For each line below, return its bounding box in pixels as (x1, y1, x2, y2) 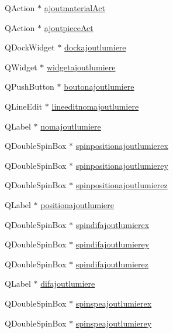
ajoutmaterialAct (44, 2, 105, 13)
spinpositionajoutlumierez (75, 179, 168, 191)
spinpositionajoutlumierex (75, 140, 168, 152)
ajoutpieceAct (44, 21, 94, 33)
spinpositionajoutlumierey (75, 159, 168, 171)
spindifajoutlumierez (75, 257, 148, 270)
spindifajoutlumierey (75, 238, 150, 250)
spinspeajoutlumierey (75, 317, 152, 329)
